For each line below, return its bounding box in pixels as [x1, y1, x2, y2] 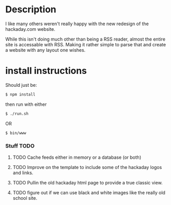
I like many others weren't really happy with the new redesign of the [5, 21, 149, 27]
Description [5, 4, 56, 15]
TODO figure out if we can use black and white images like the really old [12, 189, 166, 196]
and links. [12, 170, 33, 176]
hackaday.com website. [5, 26, 55, 32]
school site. [12, 195, 37, 201]
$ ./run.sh [5, 111, 29, 116]
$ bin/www [5, 130, 27, 136]
